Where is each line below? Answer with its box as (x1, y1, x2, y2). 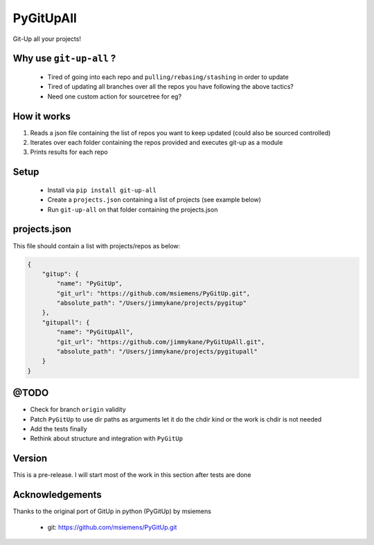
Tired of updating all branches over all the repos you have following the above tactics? (47, 83, 294, 91)
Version (12, 453, 48, 465)
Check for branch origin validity (30, 406, 126, 414)
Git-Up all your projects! (12, 35, 81, 43)
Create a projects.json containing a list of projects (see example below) (47, 196, 261, 204)
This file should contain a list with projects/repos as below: (12, 241, 181, 250)
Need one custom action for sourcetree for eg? (47, 92, 182, 101)
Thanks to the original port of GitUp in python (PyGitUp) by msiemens (12, 507, 211, 516)
